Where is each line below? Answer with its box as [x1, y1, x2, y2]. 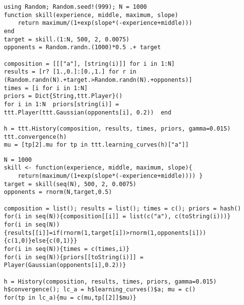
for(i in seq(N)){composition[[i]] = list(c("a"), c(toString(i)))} [4, 213, 231, 220]
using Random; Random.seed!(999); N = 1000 [4, 3, 147, 10]
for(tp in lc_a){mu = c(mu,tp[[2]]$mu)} [4, 294, 137, 301]
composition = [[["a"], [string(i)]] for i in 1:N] [4, 60, 175, 67]
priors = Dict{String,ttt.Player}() [4, 93, 123, 100]
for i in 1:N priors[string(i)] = [4, 100, 119, 108]
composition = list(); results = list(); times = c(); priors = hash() [4, 205, 241, 212]
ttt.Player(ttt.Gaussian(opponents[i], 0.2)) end [4, 109, 171, 116]
